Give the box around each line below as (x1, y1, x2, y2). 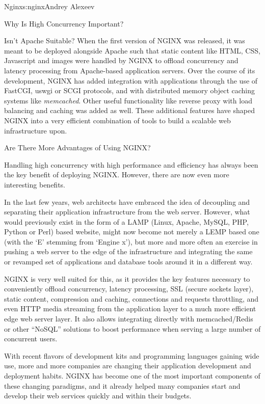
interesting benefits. (4, 179, 65, 190)
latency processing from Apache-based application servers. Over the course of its (4, 65, 255, 75)
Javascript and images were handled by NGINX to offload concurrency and (4, 55, 238, 66)
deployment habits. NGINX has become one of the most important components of (4, 370, 260, 381)
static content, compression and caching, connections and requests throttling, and (4, 293, 259, 304)
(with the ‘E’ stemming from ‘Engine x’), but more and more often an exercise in (4, 236, 258, 247)
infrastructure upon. (4, 125, 67, 136)
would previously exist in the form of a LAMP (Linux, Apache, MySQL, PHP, (4, 216, 249, 227)
